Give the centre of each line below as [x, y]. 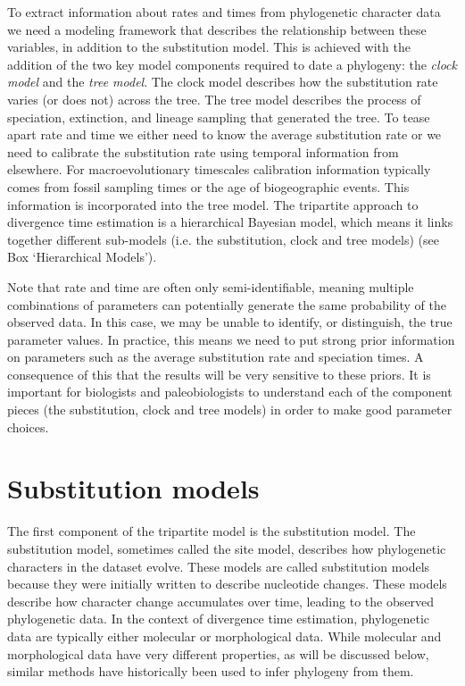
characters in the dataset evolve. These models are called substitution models [219, 566]
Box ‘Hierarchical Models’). [82, 257]
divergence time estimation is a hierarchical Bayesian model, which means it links [230, 222]
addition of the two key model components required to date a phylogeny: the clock [232, 64]
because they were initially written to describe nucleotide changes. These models [227, 584]
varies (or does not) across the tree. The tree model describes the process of [214, 99]
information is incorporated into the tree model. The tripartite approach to [213, 204]
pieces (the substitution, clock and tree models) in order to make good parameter [230, 410]
